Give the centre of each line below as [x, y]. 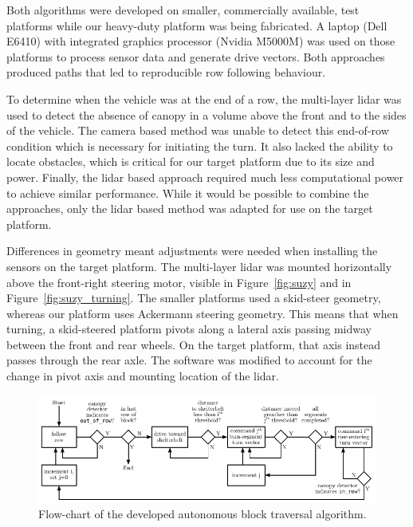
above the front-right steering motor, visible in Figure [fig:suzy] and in [179, 282]
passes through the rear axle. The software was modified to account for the [189, 360]
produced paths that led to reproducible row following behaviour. [166, 72]
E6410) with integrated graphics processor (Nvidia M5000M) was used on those [201, 41]
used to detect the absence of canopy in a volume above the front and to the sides [206, 114]
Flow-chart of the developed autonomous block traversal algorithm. [203, 514]
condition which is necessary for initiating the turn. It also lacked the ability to [200, 146]
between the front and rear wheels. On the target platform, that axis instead [194, 344]
